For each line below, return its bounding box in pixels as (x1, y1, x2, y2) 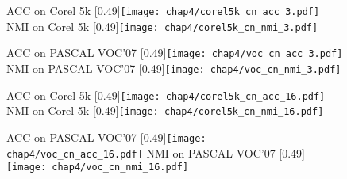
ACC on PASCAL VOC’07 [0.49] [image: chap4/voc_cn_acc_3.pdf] (6, 44, 343, 61)
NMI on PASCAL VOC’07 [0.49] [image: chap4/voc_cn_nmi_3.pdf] (6, 59, 341, 76)
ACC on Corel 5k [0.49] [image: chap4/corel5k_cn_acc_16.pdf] (6, 86, 326, 103)
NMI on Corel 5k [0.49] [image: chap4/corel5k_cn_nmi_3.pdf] (6, 17, 318, 34)
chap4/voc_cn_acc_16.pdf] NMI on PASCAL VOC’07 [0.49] (6, 144, 306, 161)
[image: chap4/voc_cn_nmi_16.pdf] (6, 162, 189, 173)
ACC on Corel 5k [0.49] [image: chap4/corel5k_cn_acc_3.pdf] (6, 2, 320, 18)
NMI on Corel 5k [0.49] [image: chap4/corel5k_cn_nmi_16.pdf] (6, 102, 324, 119)
